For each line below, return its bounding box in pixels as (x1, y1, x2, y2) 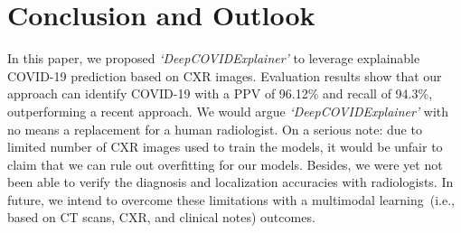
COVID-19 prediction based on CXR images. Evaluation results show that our (7, 66, 442, 85)
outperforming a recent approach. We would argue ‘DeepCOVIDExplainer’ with (7, 101, 449, 120)
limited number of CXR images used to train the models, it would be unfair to (7, 137, 443, 156)
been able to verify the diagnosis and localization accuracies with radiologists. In (7, 172, 454, 191)
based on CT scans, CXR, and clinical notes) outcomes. (7, 208, 315, 227)
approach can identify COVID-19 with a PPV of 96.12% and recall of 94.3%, (7, 84, 433, 103)
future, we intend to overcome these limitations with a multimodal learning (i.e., (7, 190, 455, 209)
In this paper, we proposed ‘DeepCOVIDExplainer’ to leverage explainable (7, 49, 420, 68)
